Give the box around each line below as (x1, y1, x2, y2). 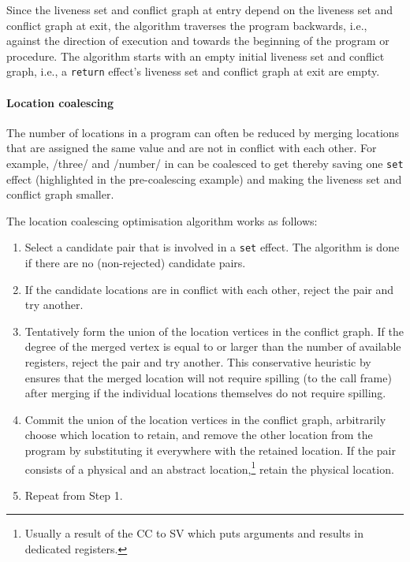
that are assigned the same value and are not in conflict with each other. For (6, 140, 377, 156)
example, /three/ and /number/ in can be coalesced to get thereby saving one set (6, 155, 404, 172)
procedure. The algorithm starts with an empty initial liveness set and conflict (6, 47, 385, 64)
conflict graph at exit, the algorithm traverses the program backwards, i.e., (6, 17, 367, 33)
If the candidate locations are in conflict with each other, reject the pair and (24, 281, 394, 297)
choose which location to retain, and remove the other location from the (24, 426, 373, 443)
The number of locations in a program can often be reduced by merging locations (6, 124, 400, 140)
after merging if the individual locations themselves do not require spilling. (24, 385, 386, 401)
